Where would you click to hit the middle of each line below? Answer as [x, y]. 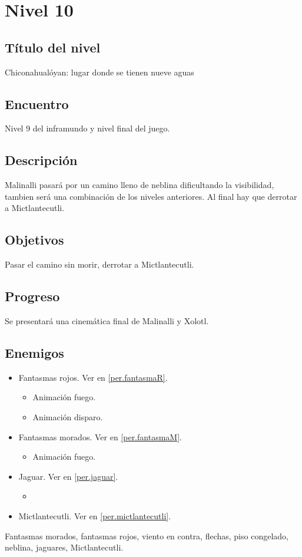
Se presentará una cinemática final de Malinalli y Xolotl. [107, 320]
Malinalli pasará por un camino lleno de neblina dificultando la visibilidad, [140, 185]
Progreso [32, 296]
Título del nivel [53, 47]
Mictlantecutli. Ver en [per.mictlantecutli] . [95, 515]
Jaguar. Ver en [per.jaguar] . [68, 476]
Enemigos [34, 352]
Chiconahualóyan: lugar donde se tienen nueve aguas [99, 72]
